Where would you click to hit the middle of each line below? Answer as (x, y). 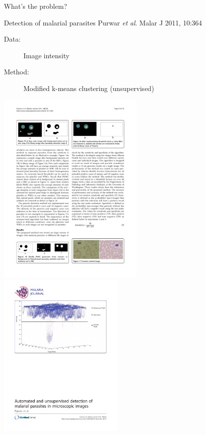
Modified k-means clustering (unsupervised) (89, 88)
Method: (17, 72)
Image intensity (47, 55)
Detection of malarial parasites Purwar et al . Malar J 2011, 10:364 (103, 22)
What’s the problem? (36, 6)
